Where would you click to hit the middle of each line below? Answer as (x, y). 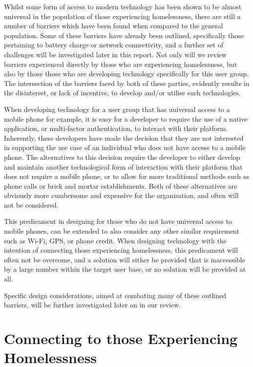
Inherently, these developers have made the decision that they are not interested (124, 138)
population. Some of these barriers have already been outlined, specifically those (124, 35)
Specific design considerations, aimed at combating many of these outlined (115, 295)
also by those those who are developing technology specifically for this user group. (126, 74)
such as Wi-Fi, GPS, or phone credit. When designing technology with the (115, 240)
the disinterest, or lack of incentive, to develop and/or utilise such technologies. (122, 93)
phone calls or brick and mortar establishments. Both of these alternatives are (121, 185)
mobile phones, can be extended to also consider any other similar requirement (122, 231)
